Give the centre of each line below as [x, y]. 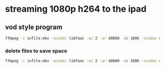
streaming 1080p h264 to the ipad [76, 9]
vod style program [34, 27]
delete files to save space [36, 51]
